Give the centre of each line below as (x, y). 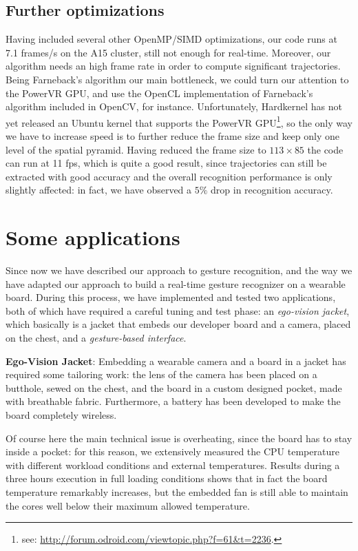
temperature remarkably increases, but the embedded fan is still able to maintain (177, 492)
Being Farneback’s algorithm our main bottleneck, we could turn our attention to (177, 79)
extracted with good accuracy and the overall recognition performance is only (169, 176)
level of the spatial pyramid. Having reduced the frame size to (136, 149)
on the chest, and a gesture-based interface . (96, 338)
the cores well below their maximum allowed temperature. (128, 505)
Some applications (93, 237)
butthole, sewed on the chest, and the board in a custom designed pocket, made (174, 387)
